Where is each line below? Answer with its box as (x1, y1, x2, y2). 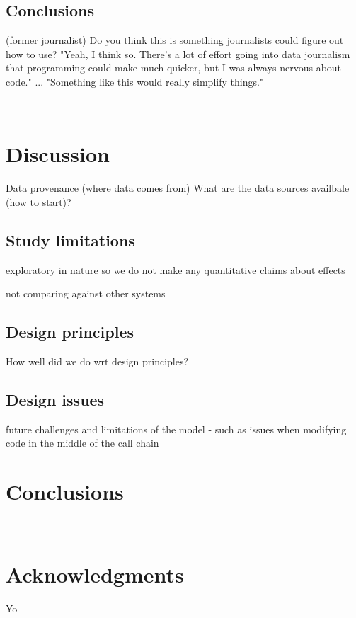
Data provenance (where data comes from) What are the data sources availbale (6, 181, 350, 195)
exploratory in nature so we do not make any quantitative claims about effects (6, 262, 345, 277)
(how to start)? (6, 194, 71, 209)
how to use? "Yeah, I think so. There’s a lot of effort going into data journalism (6, 46, 350, 61)
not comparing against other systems (6, 286, 166, 301)
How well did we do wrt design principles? (6, 354, 189, 369)
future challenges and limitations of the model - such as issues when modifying (6, 421, 347, 436)
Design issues (6, 389, 105, 411)
